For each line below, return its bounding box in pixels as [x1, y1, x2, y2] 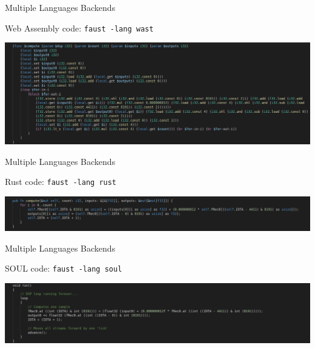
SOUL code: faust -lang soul [5, 262, 122, 275]
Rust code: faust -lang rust [5, 175, 117, 188]
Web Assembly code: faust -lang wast [5, 21, 154, 34]
